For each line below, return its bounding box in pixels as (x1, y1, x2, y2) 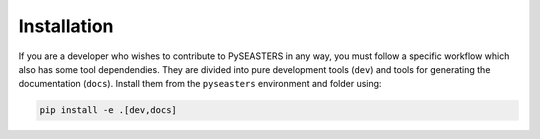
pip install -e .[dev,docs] (39, 105, 177, 116)
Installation (18, 15, 114, 37)
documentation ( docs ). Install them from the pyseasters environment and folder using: (18, 78, 382, 90)
